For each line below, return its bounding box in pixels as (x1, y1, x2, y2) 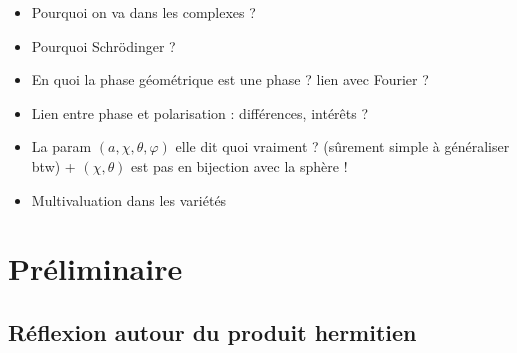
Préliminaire (8, 248, 183, 289)
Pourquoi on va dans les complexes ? (31, 2, 256, 22)
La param (31, 136, 92, 157)
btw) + (31, 155, 76, 176)
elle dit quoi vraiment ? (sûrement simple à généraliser (175, 136, 510, 157)
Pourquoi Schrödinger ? (31, 35, 176, 56)
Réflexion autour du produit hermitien (8, 316, 417, 347)
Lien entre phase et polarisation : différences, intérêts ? (31, 102, 369, 123)
